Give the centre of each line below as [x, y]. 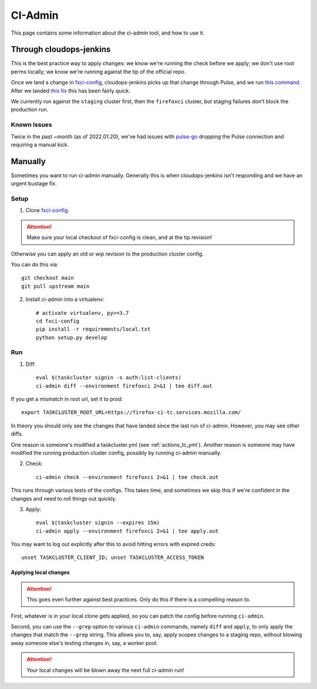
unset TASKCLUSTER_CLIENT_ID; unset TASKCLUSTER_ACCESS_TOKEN [113, 558]
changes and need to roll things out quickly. [64, 498]
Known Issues [31, 125]
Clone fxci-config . [48, 211]
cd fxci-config [58, 321]
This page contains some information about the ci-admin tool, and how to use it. [108, 33]
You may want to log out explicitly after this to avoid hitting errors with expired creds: [114, 544]
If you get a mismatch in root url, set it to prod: [67, 399]
